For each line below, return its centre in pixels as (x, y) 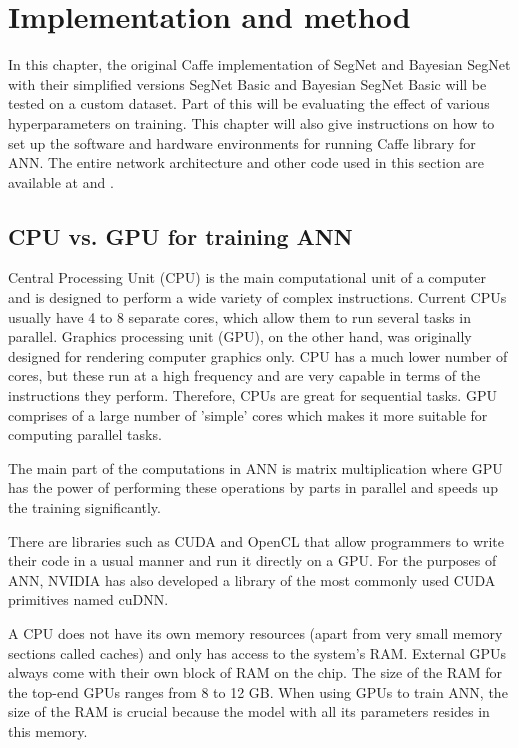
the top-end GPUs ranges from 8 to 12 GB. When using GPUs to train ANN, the (258, 691)
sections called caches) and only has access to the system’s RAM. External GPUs (257, 652)
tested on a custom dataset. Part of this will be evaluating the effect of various (249, 103)
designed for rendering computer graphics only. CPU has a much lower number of (258, 355)
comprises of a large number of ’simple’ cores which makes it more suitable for (248, 414)
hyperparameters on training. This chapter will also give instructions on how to (251, 122)
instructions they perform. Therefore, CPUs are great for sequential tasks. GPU (252, 395)
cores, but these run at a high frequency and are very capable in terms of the (244, 375)
